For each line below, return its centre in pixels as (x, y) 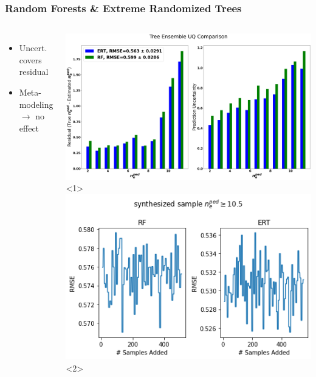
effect (29, 128)
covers (30, 59)
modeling (36, 104)
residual (34, 72)
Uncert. (33, 48)
